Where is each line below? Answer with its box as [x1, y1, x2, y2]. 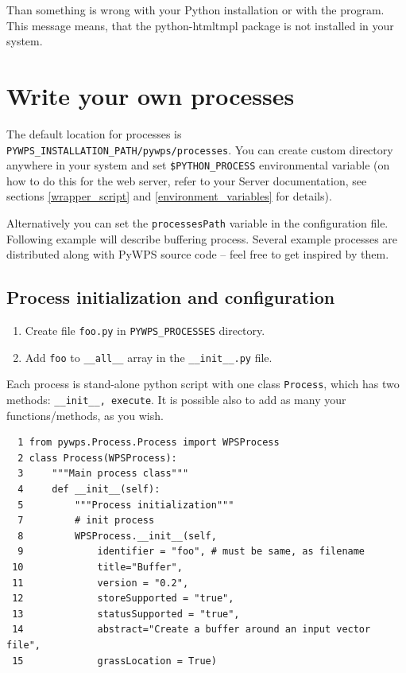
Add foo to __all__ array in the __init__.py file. [25, 348, 273, 365]
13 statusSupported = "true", [12, 608, 240, 620]
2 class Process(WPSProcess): [17, 452, 177, 464]
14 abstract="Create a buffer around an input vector [12, 624, 371, 636]
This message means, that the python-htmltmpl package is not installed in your [6, 17, 394, 33]
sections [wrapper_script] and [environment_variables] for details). [6, 188, 332, 204]
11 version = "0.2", [12, 577, 189, 589]
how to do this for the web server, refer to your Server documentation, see [6, 172, 367, 189]
